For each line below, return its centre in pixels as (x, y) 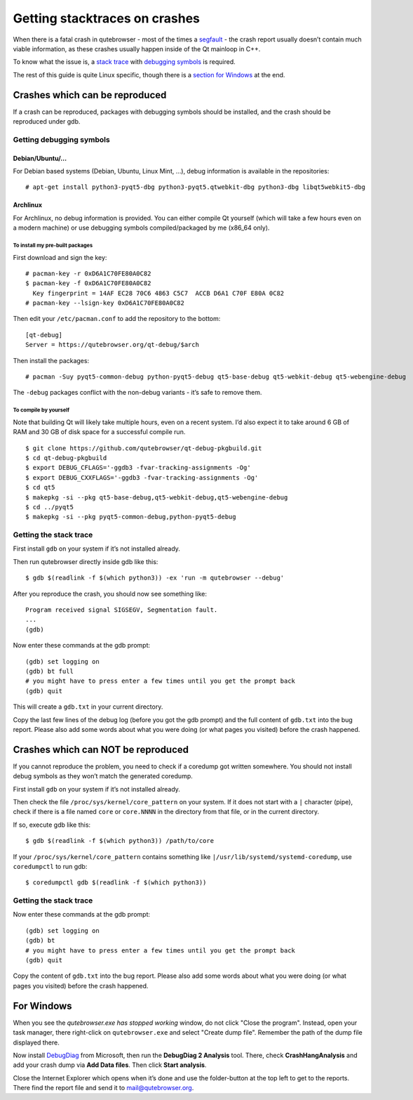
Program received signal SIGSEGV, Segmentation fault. (122, 610)
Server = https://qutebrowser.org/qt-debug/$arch (113, 345)
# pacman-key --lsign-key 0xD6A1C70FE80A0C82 (105, 303)
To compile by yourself (41, 410)
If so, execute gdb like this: (52, 825)
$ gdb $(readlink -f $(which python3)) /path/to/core (120, 841)
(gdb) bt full (49, 671)
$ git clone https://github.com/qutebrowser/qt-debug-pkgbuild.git (144, 448)
